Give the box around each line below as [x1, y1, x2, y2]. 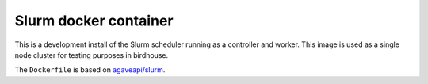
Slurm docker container [14, 12, 174, 29]
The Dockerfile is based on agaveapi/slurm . [14, 65, 166, 74]
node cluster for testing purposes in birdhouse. [14, 50, 169, 59]
